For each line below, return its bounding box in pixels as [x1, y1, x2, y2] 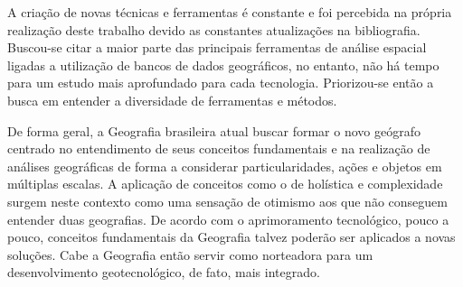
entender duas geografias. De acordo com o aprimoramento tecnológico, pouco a [7, 209, 449, 228]
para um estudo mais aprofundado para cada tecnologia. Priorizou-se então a [7, 73, 434, 92]
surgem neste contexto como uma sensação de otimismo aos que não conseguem [7, 191, 448, 210]
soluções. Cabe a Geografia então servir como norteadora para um [7, 245, 373, 264]
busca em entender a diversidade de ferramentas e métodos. [7, 90, 337, 109]
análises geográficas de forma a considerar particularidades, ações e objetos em [7, 156, 442, 175]
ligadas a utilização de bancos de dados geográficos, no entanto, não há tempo [7, 55, 439, 74]
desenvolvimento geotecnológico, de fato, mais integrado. [7, 263, 320, 282]
